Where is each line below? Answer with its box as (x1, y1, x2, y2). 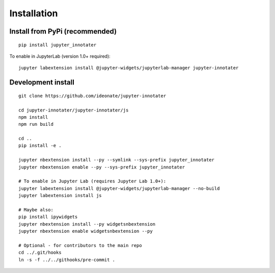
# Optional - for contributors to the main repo (18, 242, 142, 248)
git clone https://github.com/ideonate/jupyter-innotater (18, 93, 167, 99)
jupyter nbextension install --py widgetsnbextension (18, 221, 155, 227)
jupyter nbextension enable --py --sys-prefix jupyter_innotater (18, 164, 185, 170)
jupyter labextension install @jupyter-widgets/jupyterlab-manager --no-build (18, 185, 220, 191)
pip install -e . (18, 143, 62, 149)
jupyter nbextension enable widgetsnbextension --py (18, 228, 153, 234)
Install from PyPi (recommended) (9, 27, 117, 36)
